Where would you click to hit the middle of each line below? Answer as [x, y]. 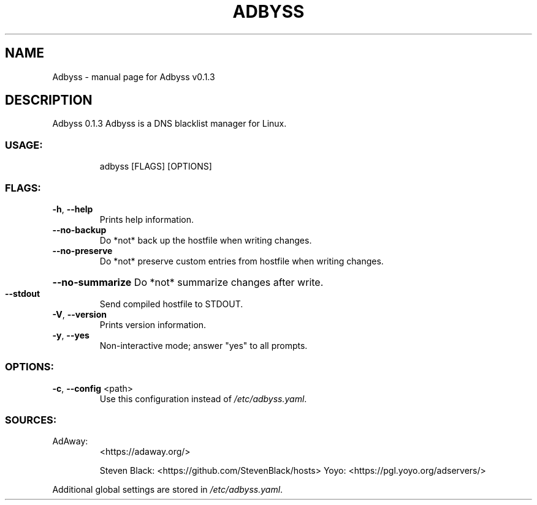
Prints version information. [153, 324]
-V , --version [79, 314]
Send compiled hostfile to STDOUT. [171, 304]
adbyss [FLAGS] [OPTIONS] [156, 166]
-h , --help [73, 209]
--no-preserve [82, 250]
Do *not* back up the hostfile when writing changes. [206, 240]
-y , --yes [71, 335]
